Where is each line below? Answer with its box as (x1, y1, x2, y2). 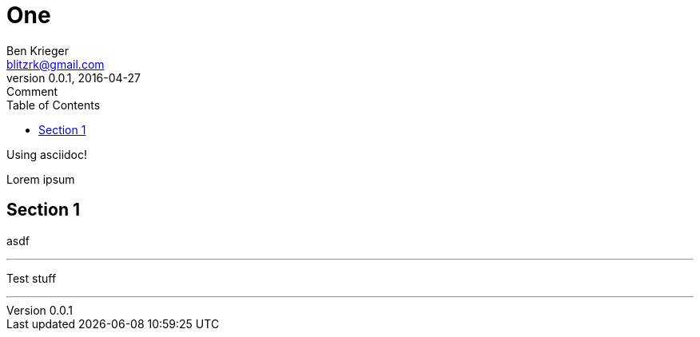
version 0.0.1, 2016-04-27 (6, 70, 141, 85)
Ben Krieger (6, 43, 69, 57)
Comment (6, 84, 58, 98)
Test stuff (6, 271, 57, 285)
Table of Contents (6, 97, 101, 112)
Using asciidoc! (6, 147, 88, 161)
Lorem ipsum (6, 172, 75, 186)
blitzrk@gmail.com (6, 57, 105, 71)
